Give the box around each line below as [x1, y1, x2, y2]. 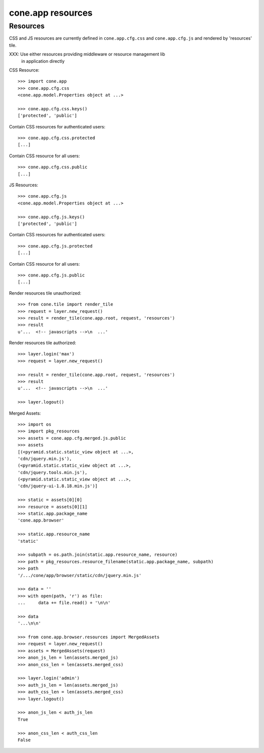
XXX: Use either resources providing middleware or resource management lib [9, 51, 165, 57]
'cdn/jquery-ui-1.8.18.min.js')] [18, 483, 98, 489]
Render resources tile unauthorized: [9, 290, 82, 296]
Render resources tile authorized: [9, 340, 76, 346]
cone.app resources [9, 7, 93, 18]
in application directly [21, 58, 65, 64]
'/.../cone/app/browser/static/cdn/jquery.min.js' [18, 573, 142, 578]
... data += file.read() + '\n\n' [18, 600, 111, 605]
